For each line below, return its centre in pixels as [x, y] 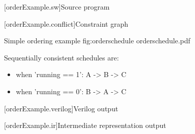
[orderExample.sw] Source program [57, 7]
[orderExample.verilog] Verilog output [61, 108]
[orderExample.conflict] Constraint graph [66, 23]
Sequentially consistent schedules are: [61, 57]
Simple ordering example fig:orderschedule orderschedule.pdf [97, 41]
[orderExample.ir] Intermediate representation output [85, 125]
